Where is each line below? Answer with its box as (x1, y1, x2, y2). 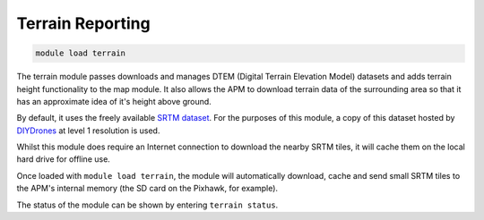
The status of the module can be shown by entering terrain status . (16, 199, 279, 210)
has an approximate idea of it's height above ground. (16, 96, 212, 106)
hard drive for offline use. (16, 154, 111, 165)
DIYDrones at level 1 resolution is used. (16, 125, 160, 136)
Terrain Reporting (16, 13, 151, 33)
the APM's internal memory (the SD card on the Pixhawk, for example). (16, 183, 278, 194)
